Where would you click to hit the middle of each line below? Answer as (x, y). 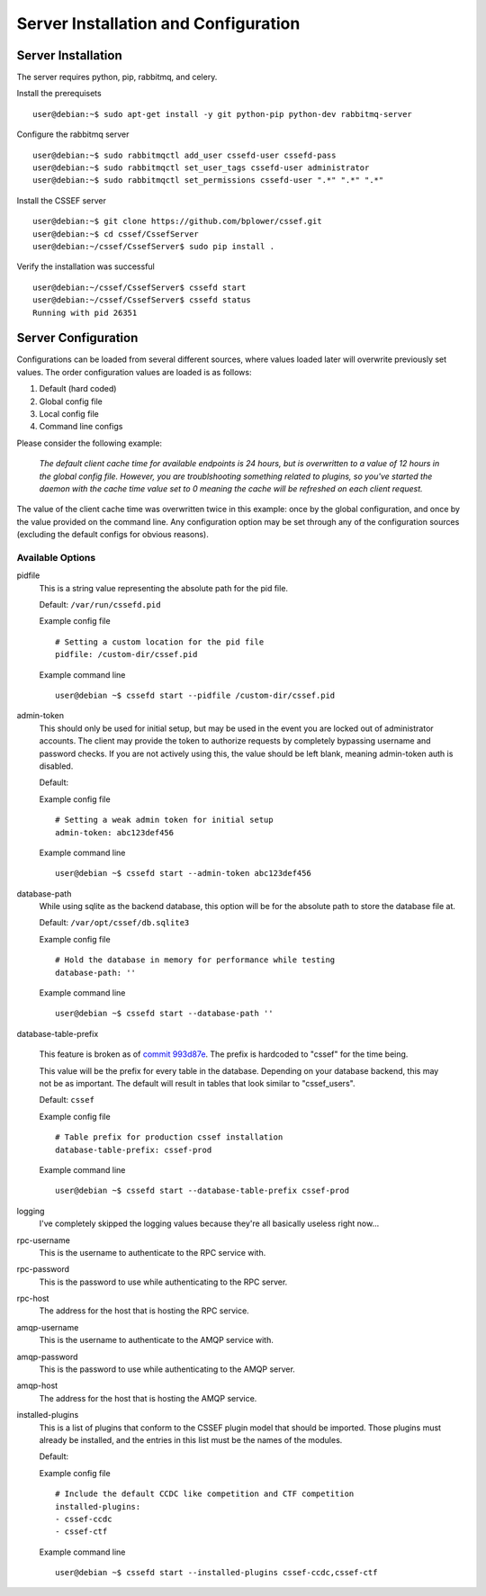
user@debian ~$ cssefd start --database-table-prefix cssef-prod (202, 1191)
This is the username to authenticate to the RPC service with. (153, 1252)
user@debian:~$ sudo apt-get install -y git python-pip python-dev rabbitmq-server (223, 114)
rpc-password (43, 1269)
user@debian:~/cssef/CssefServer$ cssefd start (139, 287)
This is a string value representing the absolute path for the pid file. (163, 588)
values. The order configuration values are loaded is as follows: (134, 372)
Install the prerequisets (59, 94)
